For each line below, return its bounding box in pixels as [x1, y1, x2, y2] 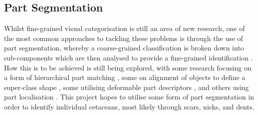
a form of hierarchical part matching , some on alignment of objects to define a [4, 72, 246, 82]
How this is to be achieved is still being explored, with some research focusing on [4, 62, 252, 72]
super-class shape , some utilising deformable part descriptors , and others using [4, 81, 249, 92]
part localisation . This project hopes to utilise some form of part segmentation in [4, 91, 255, 102]
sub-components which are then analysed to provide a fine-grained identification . [4, 52, 253, 62]
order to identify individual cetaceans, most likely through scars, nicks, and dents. [4, 101, 255, 111]
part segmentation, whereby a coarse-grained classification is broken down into [4, 42, 244, 53]
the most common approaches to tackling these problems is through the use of [4, 32, 243, 43]
